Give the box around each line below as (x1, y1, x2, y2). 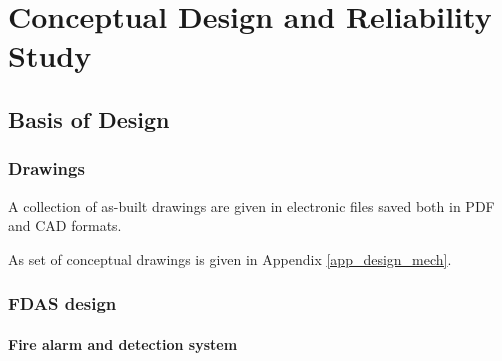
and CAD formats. (8, 215, 122, 236)
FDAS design (8, 291, 117, 316)
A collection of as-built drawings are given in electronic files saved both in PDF (8, 195, 495, 216)
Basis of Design (8, 103, 170, 134)
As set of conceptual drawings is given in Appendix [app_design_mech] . (8, 248, 452, 269)
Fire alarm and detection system (8, 333, 238, 354)
